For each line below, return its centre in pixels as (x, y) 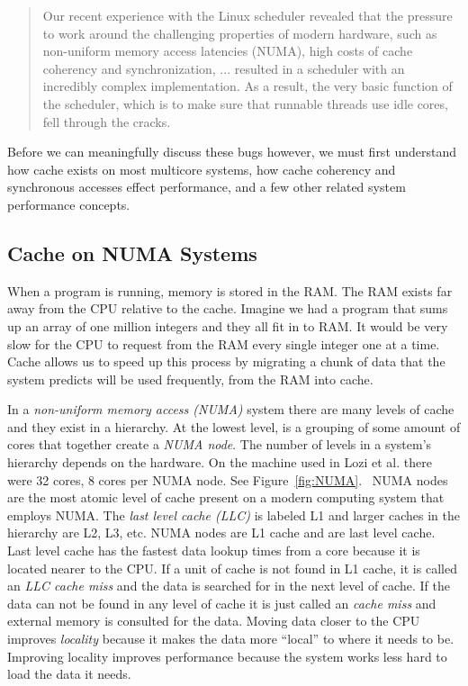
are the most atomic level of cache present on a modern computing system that (226, 497)
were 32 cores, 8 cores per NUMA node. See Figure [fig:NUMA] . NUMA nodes (228, 479)
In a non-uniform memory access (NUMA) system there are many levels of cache (231, 409)
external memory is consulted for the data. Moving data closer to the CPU (214, 621)
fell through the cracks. (107, 121)
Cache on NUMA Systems (132, 253)
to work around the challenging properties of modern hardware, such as (240, 33)
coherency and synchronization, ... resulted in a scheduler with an (224, 68)
